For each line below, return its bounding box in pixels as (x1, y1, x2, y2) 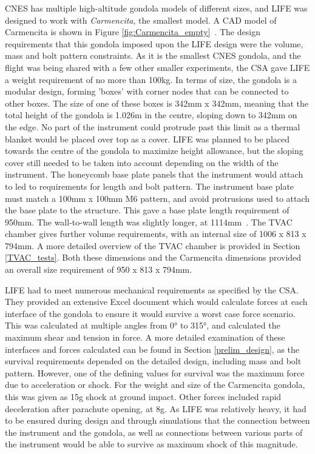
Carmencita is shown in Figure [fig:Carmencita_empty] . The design (5, 25, 260, 38)
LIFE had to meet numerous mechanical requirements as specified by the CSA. (5, 283, 299, 296)
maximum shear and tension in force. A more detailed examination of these (5, 331, 285, 344)
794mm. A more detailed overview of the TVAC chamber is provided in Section (5, 239, 300, 252)
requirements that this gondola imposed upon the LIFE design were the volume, (5, 37, 303, 50)
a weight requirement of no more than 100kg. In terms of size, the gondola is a (5, 73, 297, 85)
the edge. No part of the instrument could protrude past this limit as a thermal (5, 120, 300, 133)
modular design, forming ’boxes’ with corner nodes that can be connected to (5, 85, 289, 98)
